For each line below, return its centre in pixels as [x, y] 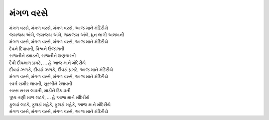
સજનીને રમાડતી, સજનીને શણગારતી [43, 56]
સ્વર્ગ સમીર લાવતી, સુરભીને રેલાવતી [41, 83]
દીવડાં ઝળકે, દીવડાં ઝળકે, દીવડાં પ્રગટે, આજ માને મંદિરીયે [61, 69]
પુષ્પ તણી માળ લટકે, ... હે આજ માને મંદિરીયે [49, 98]
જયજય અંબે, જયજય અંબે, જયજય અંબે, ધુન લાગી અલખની [67, 34]
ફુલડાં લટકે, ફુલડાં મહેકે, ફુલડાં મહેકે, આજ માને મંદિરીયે [60, 104]
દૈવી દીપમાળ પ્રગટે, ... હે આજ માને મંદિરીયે [48, 63]
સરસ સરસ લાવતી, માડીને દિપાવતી [40, 91]
